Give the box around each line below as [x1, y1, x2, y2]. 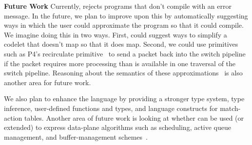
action [4, 112, 22, 123]
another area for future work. [4, 77, 91, 87]
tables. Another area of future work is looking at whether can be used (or [24, 112, 244, 123]
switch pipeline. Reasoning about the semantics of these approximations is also [4, 68, 243, 78]
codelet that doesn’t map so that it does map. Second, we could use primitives [4, 39, 238, 49]
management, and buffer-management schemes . [4, 131, 148, 142]
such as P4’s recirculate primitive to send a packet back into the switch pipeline [4, 48, 246, 58]
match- [220, 103, 241, 113]
